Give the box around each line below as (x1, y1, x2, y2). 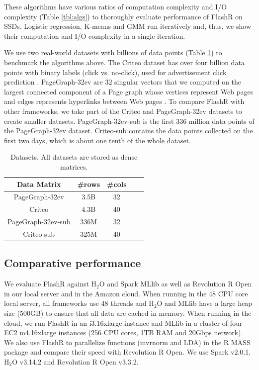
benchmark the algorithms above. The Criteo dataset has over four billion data (4, 57, 245, 67)
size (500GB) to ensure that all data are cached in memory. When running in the (4, 307, 252, 318)
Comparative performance (4, 255, 141, 271)
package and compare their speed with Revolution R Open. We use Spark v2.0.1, (4, 347, 251, 357)
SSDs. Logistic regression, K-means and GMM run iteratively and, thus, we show (4, 21, 252, 31)
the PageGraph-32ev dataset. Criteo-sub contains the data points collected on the (4, 125, 253, 136)
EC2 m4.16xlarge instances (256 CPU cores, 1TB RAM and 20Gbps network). (4, 327, 243, 338)
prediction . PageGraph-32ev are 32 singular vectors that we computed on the (4, 77, 242, 87)
